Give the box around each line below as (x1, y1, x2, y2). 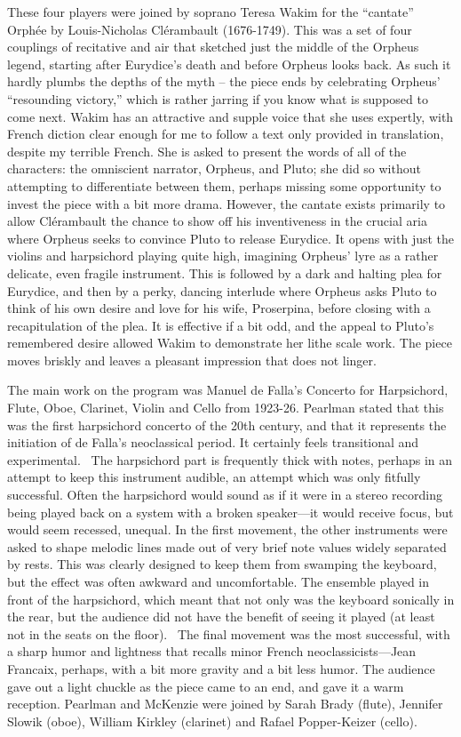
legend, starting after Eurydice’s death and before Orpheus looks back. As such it (7, 54, 451, 73)
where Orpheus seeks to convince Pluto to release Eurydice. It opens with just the (7, 228, 455, 247)
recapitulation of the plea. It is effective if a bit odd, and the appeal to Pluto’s (7, 316, 434, 334)
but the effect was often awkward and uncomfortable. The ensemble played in (7, 573, 430, 590)
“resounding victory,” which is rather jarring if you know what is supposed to (7, 89, 428, 108)
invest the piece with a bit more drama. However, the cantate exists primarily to (7, 194, 446, 212)
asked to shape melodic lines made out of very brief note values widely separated (7, 537, 447, 556)
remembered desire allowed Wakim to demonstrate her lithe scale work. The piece (7, 333, 452, 352)
